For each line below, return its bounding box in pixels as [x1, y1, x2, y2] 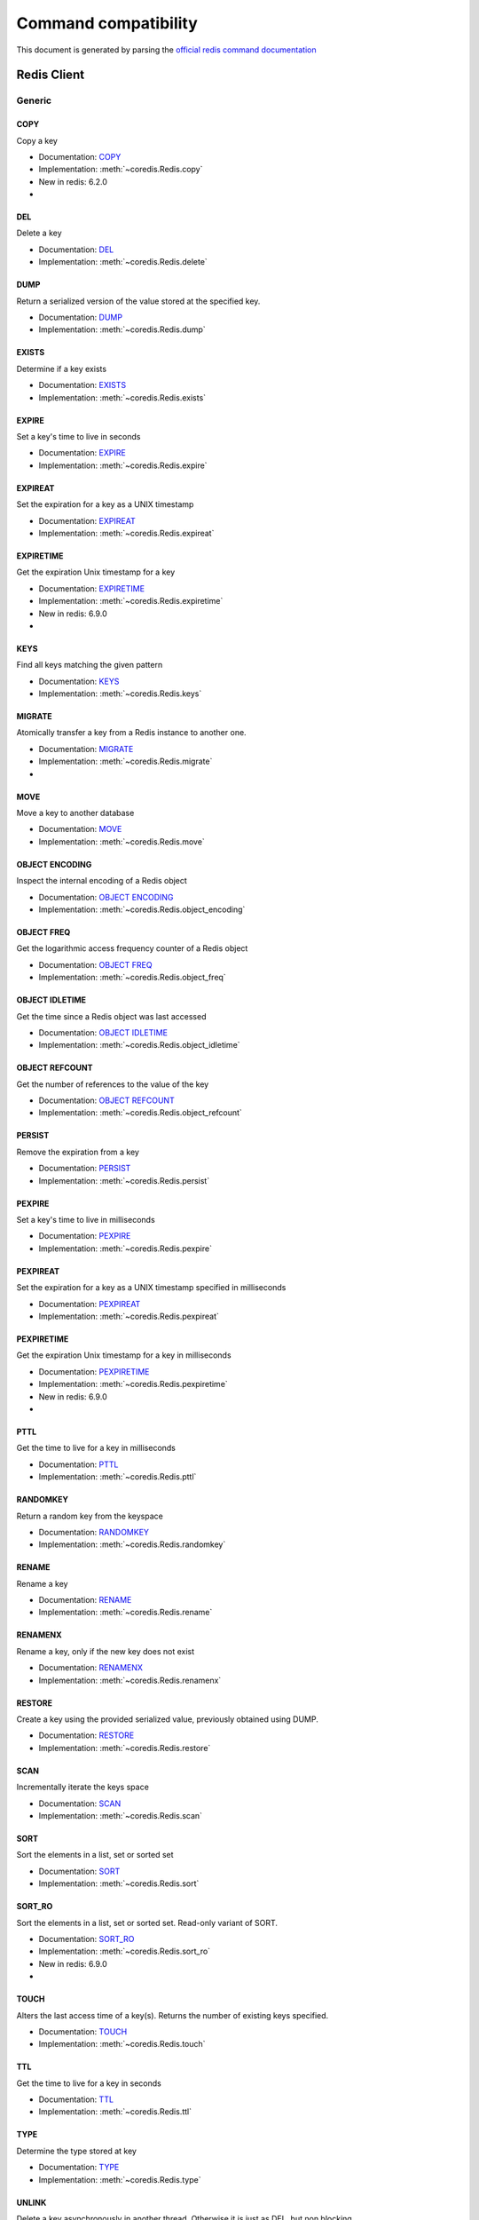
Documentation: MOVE [38, 824, 122, 835]
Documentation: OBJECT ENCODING [38, 892, 174, 902]
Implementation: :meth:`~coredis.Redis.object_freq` [38, 972, 226, 983]
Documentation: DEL [38, 244, 114, 255]
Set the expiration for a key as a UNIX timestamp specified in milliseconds [16, 1282, 287, 1293]
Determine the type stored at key [16, 2145, 137, 2156]
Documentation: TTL [38, 2094, 114, 2105]
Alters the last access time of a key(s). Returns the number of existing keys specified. [16, 2010, 329, 2020]
